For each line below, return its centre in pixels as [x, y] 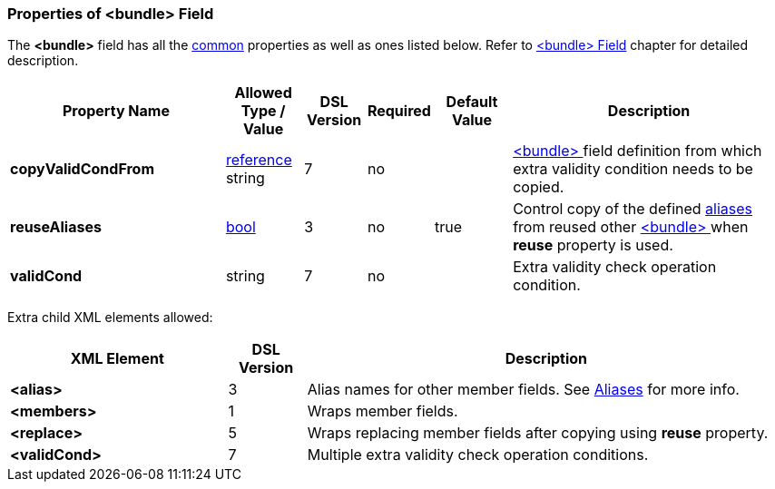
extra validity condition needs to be [633, 169]
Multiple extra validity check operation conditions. [478, 455]
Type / [263, 111]
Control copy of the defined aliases [633, 209]
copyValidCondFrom [83, 169]
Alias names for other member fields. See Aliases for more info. [523, 390]
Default [472, 102]
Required [399, 111]
